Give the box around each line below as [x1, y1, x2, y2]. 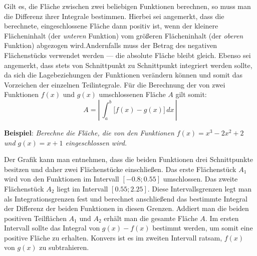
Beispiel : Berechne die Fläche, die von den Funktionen [4, 127, 174, 137]
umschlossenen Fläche [99, 89, 166, 99]
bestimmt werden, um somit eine [152, 222, 253, 233]
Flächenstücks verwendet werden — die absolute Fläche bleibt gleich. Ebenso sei [4, 49, 251, 60]
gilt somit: [175, 89, 207, 99]
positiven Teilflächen [4, 212, 67, 223]
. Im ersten [205, 212, 239, 223]
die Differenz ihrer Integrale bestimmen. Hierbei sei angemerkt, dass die [4, 10, 224, 21]
